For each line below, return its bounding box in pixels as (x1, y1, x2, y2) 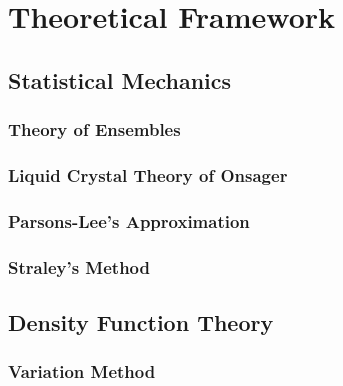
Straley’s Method (8, 254, 150, 279)
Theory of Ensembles (8, 117, 181, 142)
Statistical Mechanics (8, 64, 232, 95)
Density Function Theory (8, 306, 274, 337)
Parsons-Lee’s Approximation (8, 208, 250, 233)
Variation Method (8, 359, 156, 384)
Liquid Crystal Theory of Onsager (8, 162, 288, 187)
